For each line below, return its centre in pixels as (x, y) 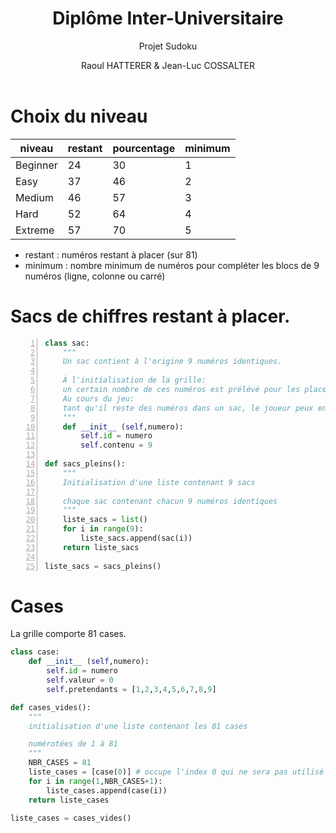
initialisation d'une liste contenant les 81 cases (138, 726)
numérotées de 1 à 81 (73, 744)
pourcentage (144, 148)
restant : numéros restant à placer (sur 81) (111, 254)
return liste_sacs (101, 547)
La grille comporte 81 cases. (68, 634)
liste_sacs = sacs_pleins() (103, 566)
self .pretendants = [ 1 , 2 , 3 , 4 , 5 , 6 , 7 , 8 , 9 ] (131, 689)
